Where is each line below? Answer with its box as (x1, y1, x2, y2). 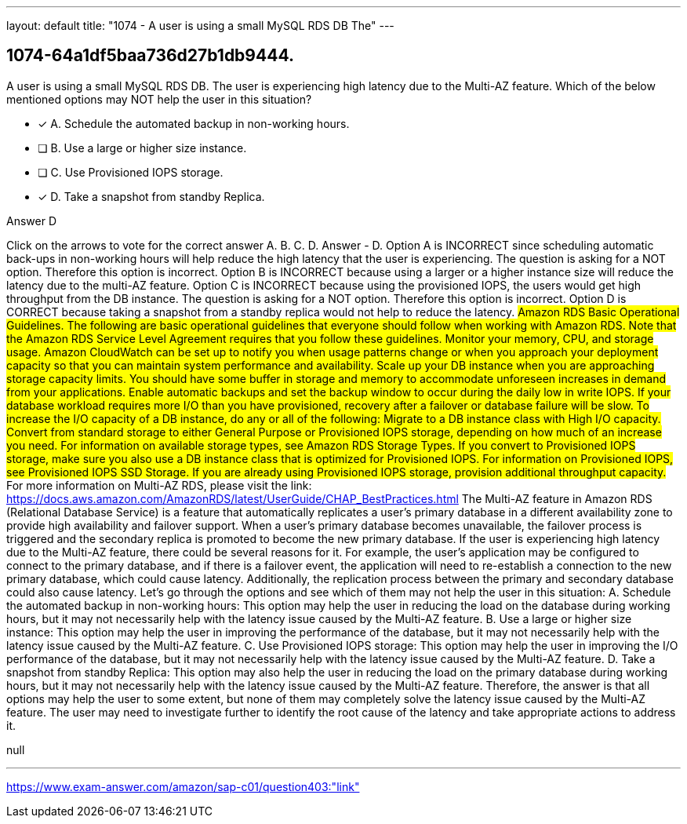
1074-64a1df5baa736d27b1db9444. (6, 46, 294, 66)
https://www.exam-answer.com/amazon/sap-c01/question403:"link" (6, 779, 360, 793)
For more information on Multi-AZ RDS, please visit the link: (6, 478, 312, 492)
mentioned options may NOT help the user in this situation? (6, 92, 312, 106)
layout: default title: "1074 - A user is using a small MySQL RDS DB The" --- (6, 19, 394, 32)
